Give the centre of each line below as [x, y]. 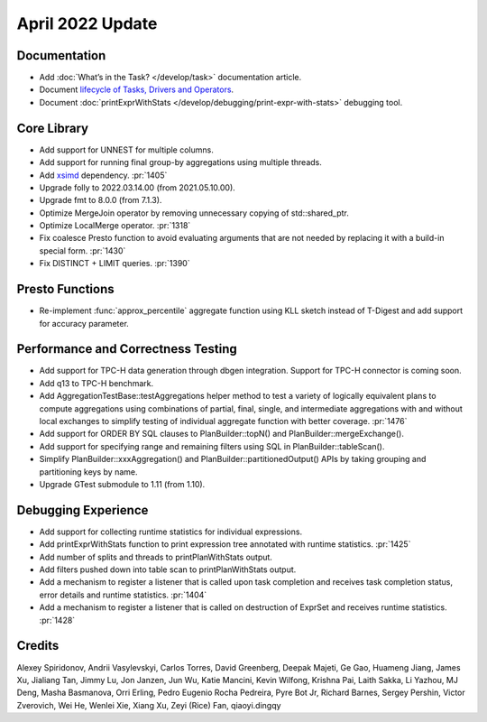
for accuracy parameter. [84, 323]
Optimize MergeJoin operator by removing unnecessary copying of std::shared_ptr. [194, 213]
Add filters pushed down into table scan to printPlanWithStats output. [168, 569]
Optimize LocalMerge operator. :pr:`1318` [115, 226]
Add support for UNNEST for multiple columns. [126, 150]
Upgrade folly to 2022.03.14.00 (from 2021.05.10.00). [138, 187]
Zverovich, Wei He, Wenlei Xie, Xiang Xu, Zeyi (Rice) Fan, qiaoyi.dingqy [149, 705]
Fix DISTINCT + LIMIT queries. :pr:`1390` [115, 264]
